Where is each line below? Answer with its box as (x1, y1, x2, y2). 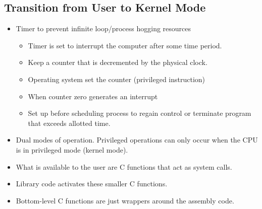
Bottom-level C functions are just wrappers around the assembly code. (16, 195, 234, 205)
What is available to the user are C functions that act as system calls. (16, 161, 232, 172)
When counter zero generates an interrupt (28, 91, 158, 101)
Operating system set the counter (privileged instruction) (28, 74, 205, 84)
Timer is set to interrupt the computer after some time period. (28, 40, 222, 50)
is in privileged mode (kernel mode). (16, 144, 128, 155)
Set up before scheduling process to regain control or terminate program (28, 108, 251, 118)
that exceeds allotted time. (28, 117, 111, 128)
